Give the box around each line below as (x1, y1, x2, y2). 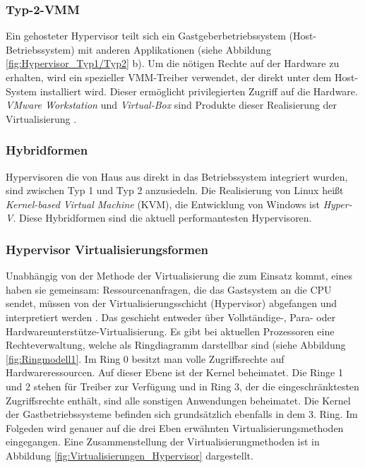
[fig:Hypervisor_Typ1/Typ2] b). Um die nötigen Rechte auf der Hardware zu (6, 56, 340, 71)
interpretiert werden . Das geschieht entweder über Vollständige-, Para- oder (6, 309, 336, 324)
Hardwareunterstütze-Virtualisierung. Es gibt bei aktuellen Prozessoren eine (6, 323, 335, 338)
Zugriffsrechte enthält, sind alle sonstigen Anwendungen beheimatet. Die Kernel (6, 392, 351, 407)
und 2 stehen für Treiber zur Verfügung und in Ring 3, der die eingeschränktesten (6, 378, 359, 393)
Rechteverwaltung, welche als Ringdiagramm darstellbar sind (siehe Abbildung (6, 337, 346, 352)
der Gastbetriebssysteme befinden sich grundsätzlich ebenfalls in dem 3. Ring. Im (6, 407, 358, 421)
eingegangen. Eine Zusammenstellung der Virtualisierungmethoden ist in (6, 434, 320, 449)
